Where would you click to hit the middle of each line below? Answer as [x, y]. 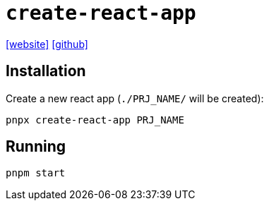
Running [36, 147]
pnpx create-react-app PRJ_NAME [95, 120]
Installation [46, 71]
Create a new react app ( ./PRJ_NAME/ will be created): [135, 98]
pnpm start [36, 173]
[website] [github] [47, 44]
